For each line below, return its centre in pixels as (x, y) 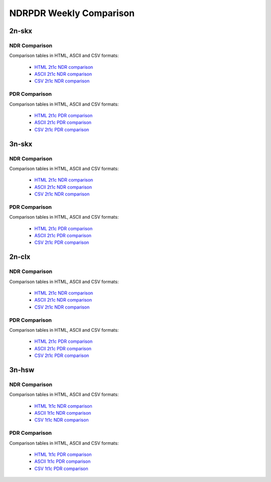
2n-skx (21, 31)
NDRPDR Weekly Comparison (72, 13)
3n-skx (21, 144)
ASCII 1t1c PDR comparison (62, 461)
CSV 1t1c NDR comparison (61, 420)
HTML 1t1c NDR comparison (63, 406)
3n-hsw (22, 370)
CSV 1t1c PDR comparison (61, 468)
